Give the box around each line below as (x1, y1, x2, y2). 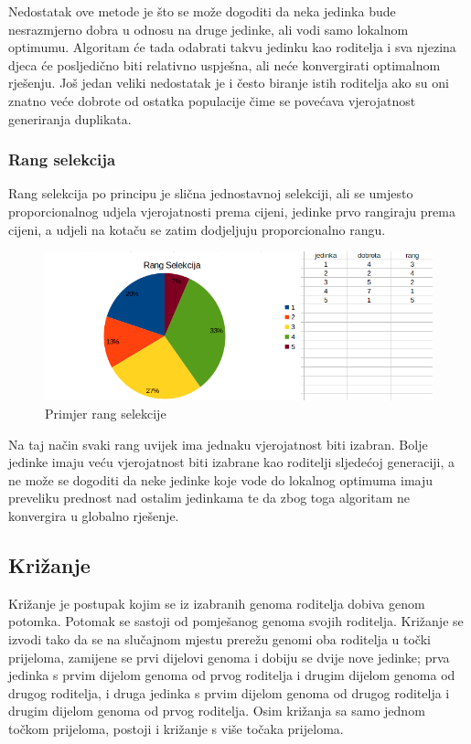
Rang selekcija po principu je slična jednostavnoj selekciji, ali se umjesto (8, 184, 413, 203)
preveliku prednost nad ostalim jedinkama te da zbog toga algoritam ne (8, 488, 410, 507)
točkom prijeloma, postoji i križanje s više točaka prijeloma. (8, 718, 344, 738)
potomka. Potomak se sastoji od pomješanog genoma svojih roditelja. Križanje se (8, 611, 464, 631)
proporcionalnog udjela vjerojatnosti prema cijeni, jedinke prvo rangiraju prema (8, 201, 455, 220)
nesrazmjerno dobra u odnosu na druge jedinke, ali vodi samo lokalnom (8, 19, 409, 38)
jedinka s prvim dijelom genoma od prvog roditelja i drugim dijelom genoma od (8, 665, 455, 685)
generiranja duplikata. (8, 109, 132, 128)
